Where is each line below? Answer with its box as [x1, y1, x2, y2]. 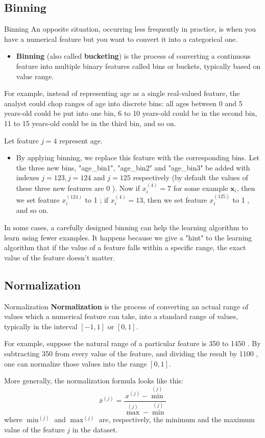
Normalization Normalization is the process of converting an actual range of [4, 301, 249, 311]
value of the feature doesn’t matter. [4, 252, 115, 262]
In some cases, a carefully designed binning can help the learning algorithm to [4, 222, 248, 232]
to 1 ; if [85, 194, 109, 205]
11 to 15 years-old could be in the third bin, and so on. [4, 117, 176, 128]
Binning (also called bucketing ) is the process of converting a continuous [16, 51, 251, 61]
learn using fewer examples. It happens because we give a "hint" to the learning [4, 232, 252, 242]
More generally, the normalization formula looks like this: [4, 375, 183, 386]
